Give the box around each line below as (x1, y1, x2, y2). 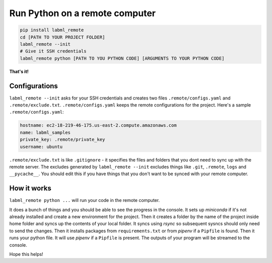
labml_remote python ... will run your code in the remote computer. (9, 197, 160, 203)
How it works (9, 184, 51, 193)
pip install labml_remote (20, 27, 84, 33)
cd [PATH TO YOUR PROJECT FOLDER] (20, 34, 105, 40)
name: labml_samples (20, 129, 71, 135)
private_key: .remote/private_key (20, 137, 105, 142)
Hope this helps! (9, 251, 43, 257)
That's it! (9, 68, 29, 74)
